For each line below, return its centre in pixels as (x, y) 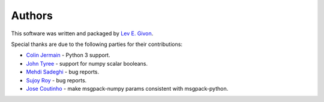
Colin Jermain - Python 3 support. (68, 55)
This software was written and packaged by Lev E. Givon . (82, 33)
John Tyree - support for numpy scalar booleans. (87, 63)
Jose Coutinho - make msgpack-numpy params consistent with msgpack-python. (127, 88)
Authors (32, 16)
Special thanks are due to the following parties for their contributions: (97, 44)
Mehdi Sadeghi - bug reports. (63, 72)
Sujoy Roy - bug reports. (56, 80)
